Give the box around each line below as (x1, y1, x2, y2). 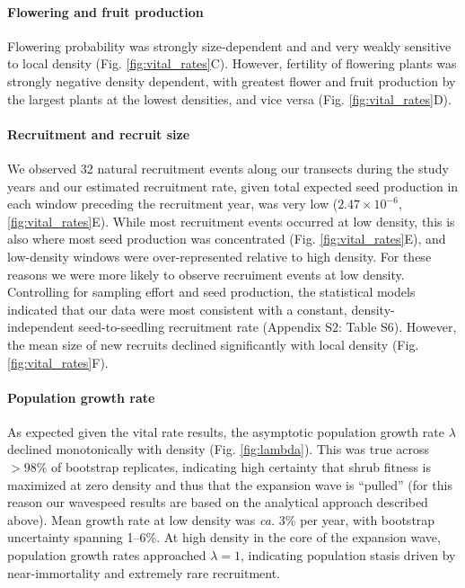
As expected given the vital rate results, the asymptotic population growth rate (7, 422, 444, 441)
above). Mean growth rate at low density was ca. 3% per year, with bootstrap (7, 510, 435, 529)
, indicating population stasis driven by (241, 546, 456, 565)
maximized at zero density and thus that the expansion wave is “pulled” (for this (7, 475, 452, 494)
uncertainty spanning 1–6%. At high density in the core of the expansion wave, (7, 528, 441, 547)
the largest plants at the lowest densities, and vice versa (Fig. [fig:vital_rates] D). (7, 89, 452, 108)
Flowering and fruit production (7, 2, 204, 21)
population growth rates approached (7, 546, 206, 565)
